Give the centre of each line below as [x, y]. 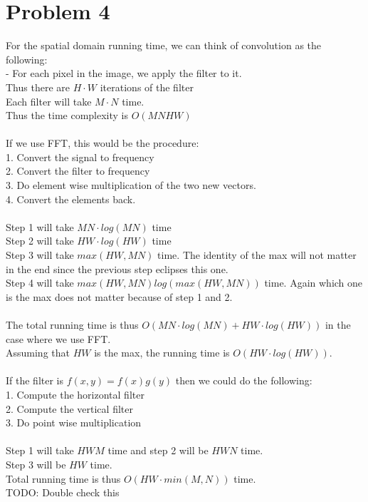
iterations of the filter [147, 87]
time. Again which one [314, 283]
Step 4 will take [40, 283]
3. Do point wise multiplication [74, 422]
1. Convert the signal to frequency [80, 157]
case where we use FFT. [58, 338]
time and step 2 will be [158, 450]
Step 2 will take [40, 241]
